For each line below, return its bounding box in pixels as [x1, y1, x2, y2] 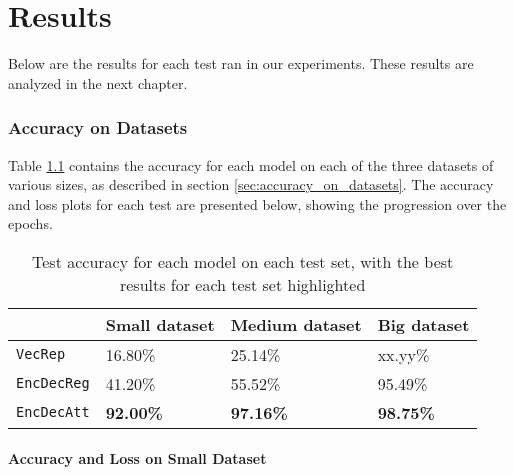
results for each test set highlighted [119, 272, 366, 296]
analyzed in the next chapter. [8, 72, 188, 93]
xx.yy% [377, 342, 430, 366]
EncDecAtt [16, 404, 90, 421]
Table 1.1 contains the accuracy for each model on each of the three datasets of [8, 154, 494, 175]
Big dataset [377, 312, 470, 336]
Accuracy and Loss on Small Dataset [8, 447, 267, 468]
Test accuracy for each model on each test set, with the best [32, 249, 454, 273]
